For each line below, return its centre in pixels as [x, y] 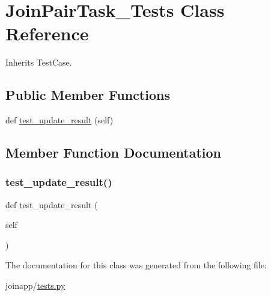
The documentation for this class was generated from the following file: [136, 265]
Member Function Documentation [114, 153]
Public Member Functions [88, 95]
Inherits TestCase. [39, 62]
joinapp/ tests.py [35, 285]
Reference [47, 33]
